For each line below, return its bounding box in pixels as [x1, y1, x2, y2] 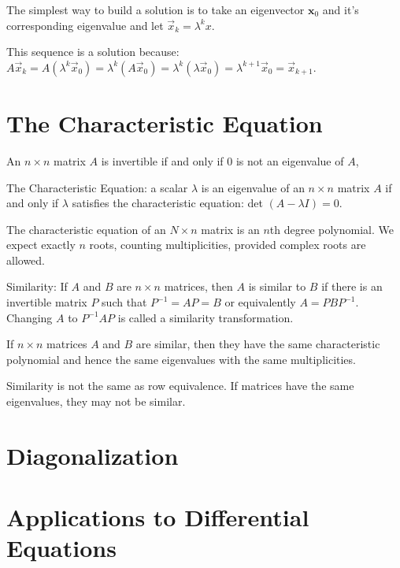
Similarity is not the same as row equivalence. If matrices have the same [6, 377, 354, 394]
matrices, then [164, 278, 233, 295]
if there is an [321, 278, 383, 295]
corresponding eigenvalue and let [6, 17, 164, 33]
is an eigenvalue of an [201, 179, 305, 195]
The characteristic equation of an [6, 221, 166, 237]
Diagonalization [6, 439, 179, 471]
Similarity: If [6, 278, 68, 295]
